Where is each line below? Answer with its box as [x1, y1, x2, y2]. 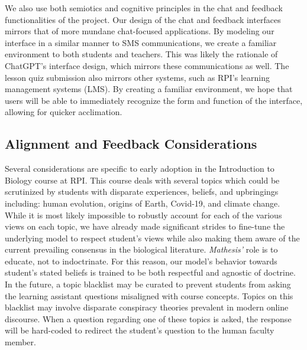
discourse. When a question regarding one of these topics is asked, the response [5, 312, 292, 325]
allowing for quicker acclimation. [5, 106, 122, 118]
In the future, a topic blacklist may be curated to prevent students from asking [5, 278, 291, 290]
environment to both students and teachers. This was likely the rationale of [5, 48, 278, 60]
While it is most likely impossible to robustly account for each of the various [5, 208, 282, 221]
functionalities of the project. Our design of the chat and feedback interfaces [5, 13, 281, 25]
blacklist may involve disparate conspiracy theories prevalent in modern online [5, 301, 289, 313]
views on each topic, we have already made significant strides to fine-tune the [5, 220, 285, 233]
